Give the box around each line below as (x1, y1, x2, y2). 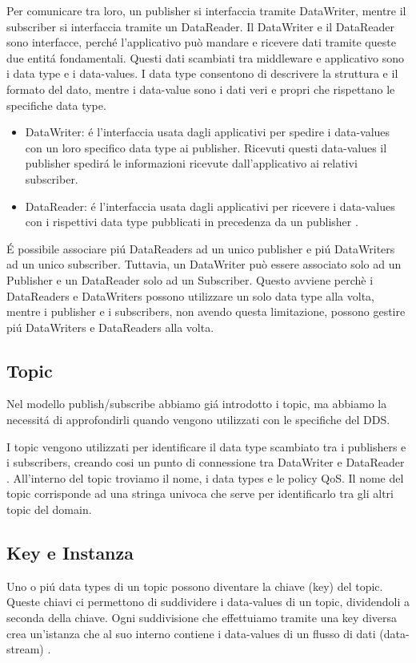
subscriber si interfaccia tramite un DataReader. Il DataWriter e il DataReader (6, 18, 394, 34)
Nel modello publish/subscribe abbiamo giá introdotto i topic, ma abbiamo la (6, 395, 387, 412)
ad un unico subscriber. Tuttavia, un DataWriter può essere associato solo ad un (6, 256, 402, 273)
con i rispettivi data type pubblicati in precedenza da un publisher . (25, 213, 358, 230)
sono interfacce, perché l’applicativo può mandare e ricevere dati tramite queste (6, 34, 396, 51)
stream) (6, 641, 44, 657)
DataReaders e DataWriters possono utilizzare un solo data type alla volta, (6, 287, 375, 304)
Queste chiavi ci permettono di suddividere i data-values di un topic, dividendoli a (6, 593, 410, 610)
